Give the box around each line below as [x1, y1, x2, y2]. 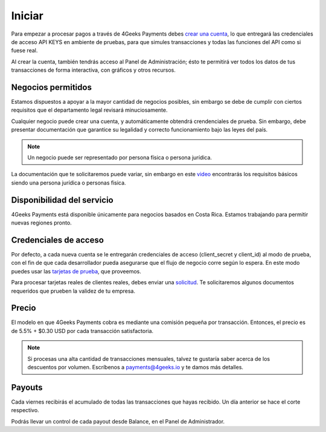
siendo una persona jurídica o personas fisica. [11, 179, 126, 186]
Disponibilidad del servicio [11, 195, 114, 205]
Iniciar [11, 9, 43, 22]
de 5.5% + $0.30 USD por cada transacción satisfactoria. [11, 327, 154, 334]
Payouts [11, 382, 43, 392]
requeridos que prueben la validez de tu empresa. [11, 287, 136, 294]
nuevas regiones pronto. [11, 219, 72, 226]
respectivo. [11, 407, 39, 414]
